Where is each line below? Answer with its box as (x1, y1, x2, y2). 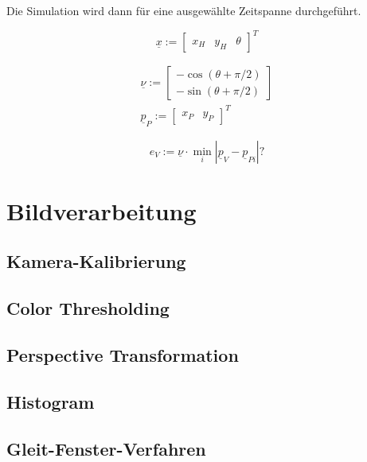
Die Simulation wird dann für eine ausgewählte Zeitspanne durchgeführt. (6, 2, 361, 18)
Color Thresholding (6, 296, 170, 320)
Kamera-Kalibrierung (6, 249, 186, 274)
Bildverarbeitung (6, 194, 197, 227)
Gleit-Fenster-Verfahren (6, 436, 206, 460)
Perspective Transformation (6, 343, 239, 367)
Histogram (6, 389, 95, 413)
